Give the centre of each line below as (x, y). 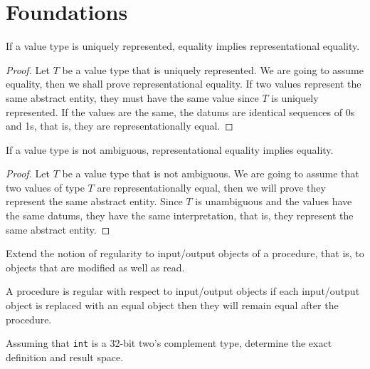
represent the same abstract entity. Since (94, 201)
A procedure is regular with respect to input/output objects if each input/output (183, 291)
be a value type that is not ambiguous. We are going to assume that (211, 173)
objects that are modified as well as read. (95, 267)
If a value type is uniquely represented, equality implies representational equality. (183, 46)
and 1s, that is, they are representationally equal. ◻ (120, 126)
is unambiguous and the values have (274, 201)
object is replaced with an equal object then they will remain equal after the (172, 305)
